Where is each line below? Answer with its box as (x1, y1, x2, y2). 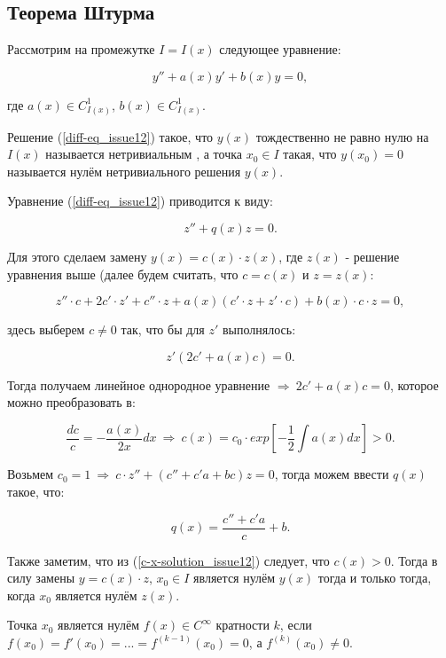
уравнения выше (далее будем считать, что (7, 264, 239, 283)
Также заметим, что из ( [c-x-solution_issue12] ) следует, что (7, 551, 330, 569)
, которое (389, 375, 439, 394)
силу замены (7, 568, 75, 587)
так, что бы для (121, 320, 205, 339)
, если (279, 615, 312, 634)
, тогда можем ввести (274, 465, 389, 483)
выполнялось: (222, 320, 296, 339)
